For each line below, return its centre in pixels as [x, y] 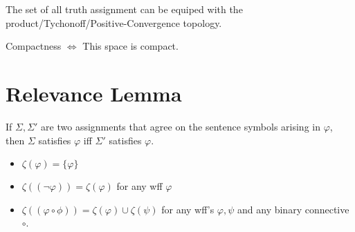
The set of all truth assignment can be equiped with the [124, 9]
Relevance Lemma [94, 93]
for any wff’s [188, 209]
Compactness [34, 46]
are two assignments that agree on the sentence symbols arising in [181, 126]
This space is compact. [130, 46]
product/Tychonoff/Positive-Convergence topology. [114, 22]
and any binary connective [293, 209]
